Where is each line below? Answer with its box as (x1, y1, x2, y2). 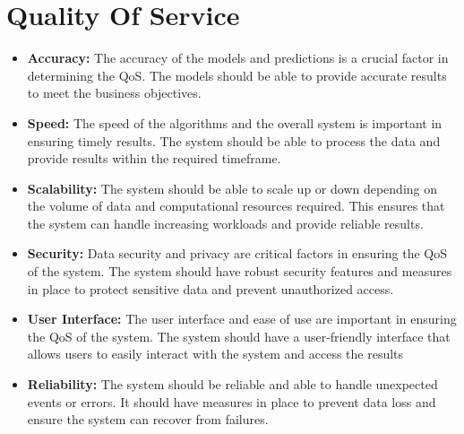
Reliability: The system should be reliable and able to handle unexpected (27, 375, 438, 394)
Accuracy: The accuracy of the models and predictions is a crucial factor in (27, 48, 449, 67)
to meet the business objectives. (27, 83, 202, 102)
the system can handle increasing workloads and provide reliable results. (27, 213, 424, 232)
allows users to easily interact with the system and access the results (27, 344, 404, 363)
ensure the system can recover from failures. (27, 410, 269, 429)
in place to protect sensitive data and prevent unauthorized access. (27, 279, 394, 298)
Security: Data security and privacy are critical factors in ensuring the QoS (27, 244, 447, 263)
